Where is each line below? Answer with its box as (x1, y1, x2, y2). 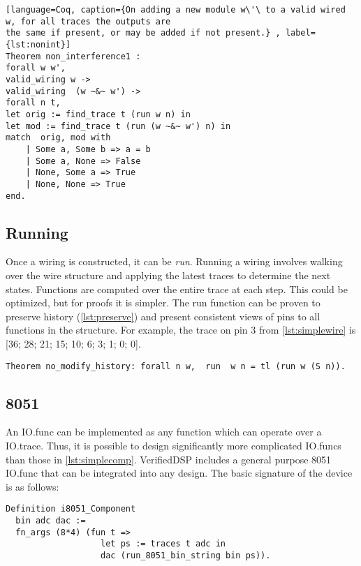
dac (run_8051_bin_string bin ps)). (101, 550, 271, 560)
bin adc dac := (15, 516, 86, 526)
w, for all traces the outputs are (6, 16, 171, 27)
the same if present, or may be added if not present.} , (6, 28, 281, 38)
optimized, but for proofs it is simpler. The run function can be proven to (6, 295, 321, 310)
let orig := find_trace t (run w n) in (6, 109, 191, 119)
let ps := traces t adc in (101, 539, 226, 549)
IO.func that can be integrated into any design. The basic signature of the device (6, 466, 353, 480)
